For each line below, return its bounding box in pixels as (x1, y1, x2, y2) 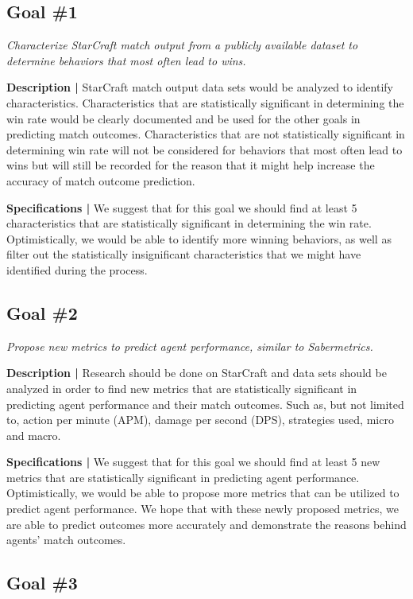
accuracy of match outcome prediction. (6, 172, 195, 189)
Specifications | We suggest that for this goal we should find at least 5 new (6, 453, 380, 470)
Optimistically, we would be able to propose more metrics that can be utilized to (6, 484, 399, 501)
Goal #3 (6, 570, 78, 595)
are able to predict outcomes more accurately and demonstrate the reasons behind (6, 515, 407, 532)
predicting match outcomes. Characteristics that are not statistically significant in (6, 126, 405, 142)
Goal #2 (6, 300, 78, 325)
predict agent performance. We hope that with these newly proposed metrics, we (6, 500, 399, 517)
